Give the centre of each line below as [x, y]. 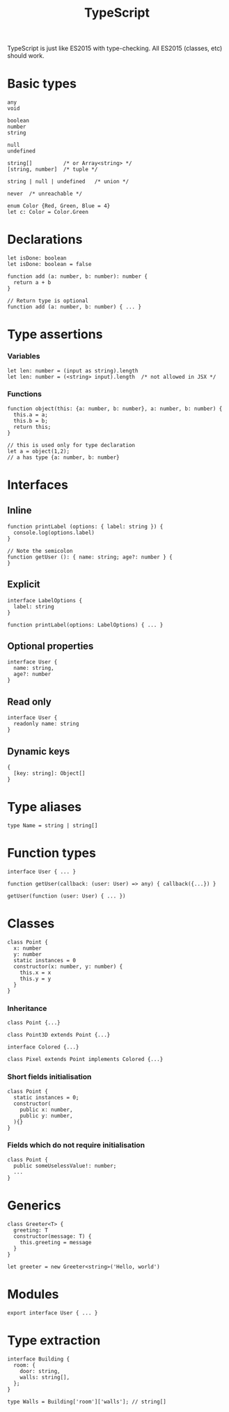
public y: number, [46, 1115]
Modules [33, 1294]
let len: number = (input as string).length [73, 370]
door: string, [40, 1371]
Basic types [42, 84]
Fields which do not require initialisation [76, 1145]
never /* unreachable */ [45, 194]
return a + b [32, 283]
